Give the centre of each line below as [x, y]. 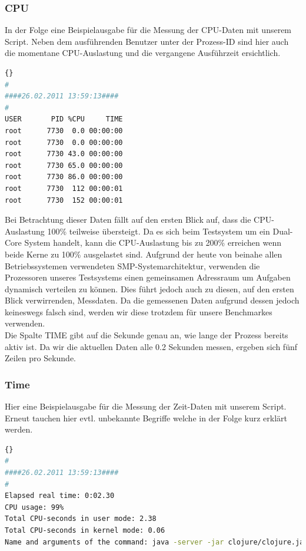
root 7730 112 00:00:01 [64, 188]
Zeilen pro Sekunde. [41, 358]
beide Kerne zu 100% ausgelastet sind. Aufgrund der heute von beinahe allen [144, 254]
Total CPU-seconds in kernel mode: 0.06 [85, 530]
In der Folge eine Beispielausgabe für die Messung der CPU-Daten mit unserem [148, 30]
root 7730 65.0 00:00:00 [64, 165]
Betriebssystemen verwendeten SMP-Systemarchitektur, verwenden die [132, 265]
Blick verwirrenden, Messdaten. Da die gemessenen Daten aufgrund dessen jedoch [152, 300]
